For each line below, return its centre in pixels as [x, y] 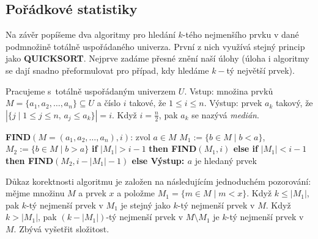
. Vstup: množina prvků [229, 91]
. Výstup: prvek [233, 103]
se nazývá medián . [225, 114]
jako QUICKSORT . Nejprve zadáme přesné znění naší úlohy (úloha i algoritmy [157, 58]
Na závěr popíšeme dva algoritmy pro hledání [91, 34]
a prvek [92, 193]
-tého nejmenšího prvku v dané [241, 34]
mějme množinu [35, 193]
